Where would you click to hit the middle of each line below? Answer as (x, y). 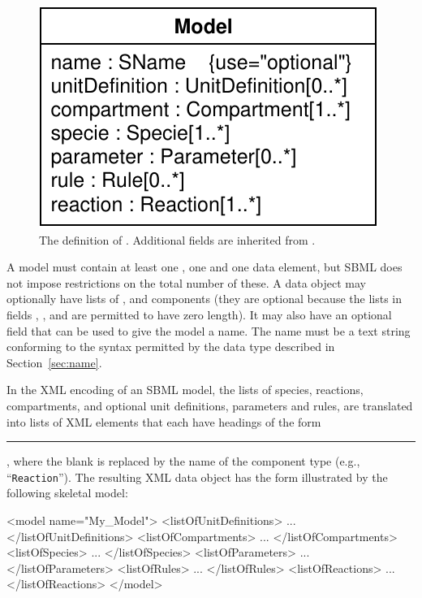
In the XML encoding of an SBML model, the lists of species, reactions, (185, 390)
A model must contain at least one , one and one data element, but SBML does (205, 267)
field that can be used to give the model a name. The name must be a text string (209, 330)
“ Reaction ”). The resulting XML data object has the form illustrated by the (197, 477)
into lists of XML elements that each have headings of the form (164, 421)
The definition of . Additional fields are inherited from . (177, 239)
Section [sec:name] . (54, 362)
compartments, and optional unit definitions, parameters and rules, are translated (210, 405)
